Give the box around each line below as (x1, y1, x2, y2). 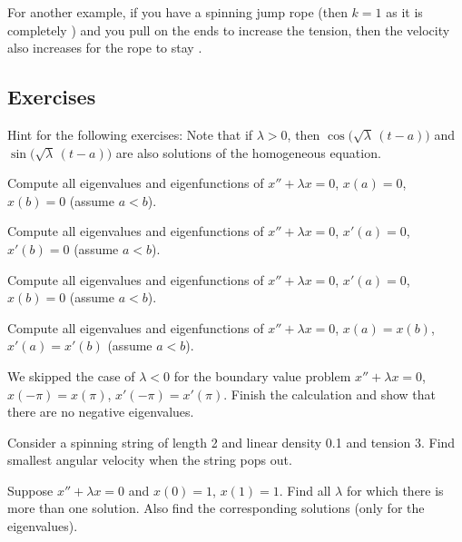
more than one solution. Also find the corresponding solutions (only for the (7, 498, 425, 517)
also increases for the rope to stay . (7, 38, 202, 57)
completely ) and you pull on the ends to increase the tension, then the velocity (7, 20, 450, 39)
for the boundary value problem (173, 366, 351, 385)
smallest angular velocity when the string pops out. (7, 450, 292, 469)
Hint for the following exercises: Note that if (7, 124, 253, 143)
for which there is (346, 480, 444, 499)
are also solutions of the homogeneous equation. (115, 143, 381, 162)
